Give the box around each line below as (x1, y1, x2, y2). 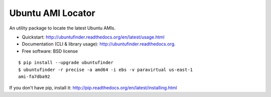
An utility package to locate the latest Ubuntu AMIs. (9, 25, 116, 31)
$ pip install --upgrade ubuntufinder (18, 60, 114, 65)
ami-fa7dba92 (18, 73, 50, 79)
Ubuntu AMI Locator (9, 7, 95, 18)
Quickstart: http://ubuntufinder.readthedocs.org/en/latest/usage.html (22, 34, 165, 40)
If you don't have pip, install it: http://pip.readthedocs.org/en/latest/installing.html (9, 85, 178, 91)
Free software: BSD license (22, 48, 78, 54)
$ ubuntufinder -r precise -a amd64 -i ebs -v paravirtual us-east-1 (18, 66, 193, 72)
